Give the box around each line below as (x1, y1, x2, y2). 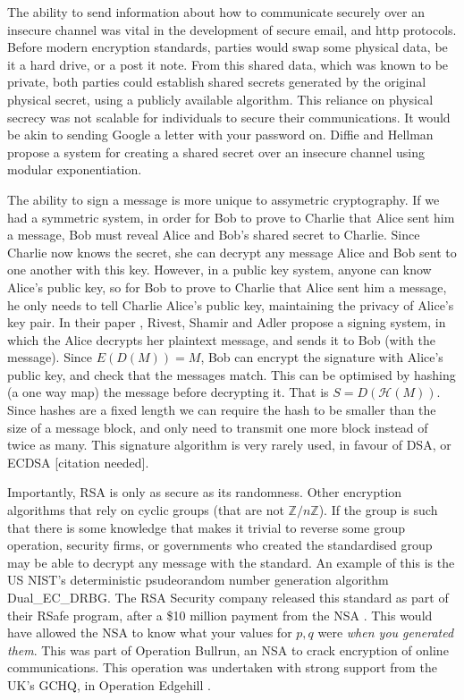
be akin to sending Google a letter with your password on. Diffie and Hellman (7, 125, 434, 144)
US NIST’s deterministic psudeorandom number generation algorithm (7, 570, 389, 589)
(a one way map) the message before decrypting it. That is (7, 383, 329, 401)
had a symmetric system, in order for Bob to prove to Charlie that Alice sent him (7, 207, 455, 226)
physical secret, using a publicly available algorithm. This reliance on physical (7, 89, 434, 108)
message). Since (7, 348, 93, 367)
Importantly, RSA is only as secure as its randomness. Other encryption (7, 483, 402, 502)
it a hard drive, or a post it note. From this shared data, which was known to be (7, 55, 449, 73)
